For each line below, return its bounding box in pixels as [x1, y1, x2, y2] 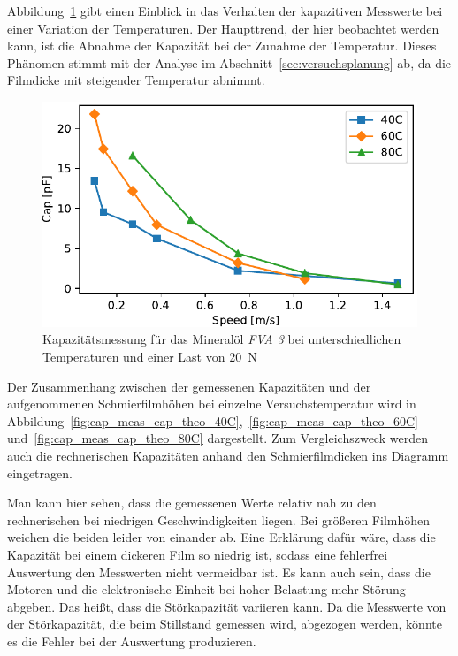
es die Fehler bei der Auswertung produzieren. [7, 631, 256, 650]
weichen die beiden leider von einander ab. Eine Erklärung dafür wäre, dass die [7, 528, 436, 546]
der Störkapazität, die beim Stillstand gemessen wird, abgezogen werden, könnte [7, 614, 442, 633]
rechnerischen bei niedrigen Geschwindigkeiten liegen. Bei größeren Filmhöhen [7, 510, 430, 529]
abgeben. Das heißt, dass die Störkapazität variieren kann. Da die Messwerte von [7, 597, 447, 615]
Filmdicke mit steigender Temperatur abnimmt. [7, 71, 265, 89]
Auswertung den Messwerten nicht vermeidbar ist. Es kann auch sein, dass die [7, 562, 431, 581]
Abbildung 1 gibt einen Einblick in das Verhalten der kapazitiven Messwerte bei [7, 2, 443, 19]
